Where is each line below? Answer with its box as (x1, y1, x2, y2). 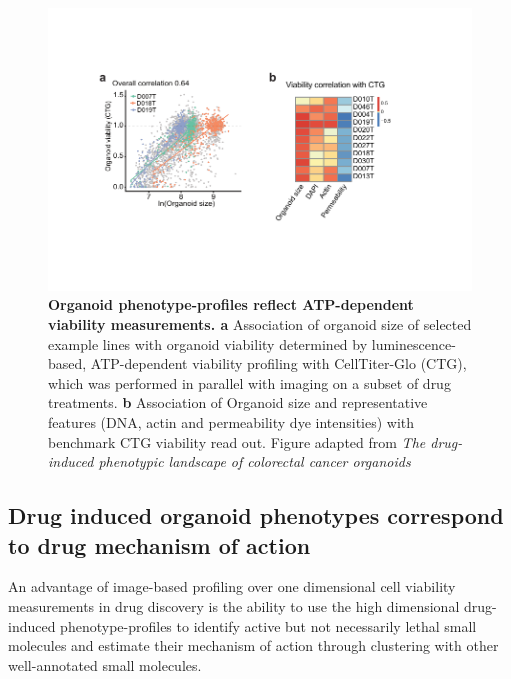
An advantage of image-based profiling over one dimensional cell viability (8, 576, 456, 597)
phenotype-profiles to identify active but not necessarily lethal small (60, 615, 477, 636)
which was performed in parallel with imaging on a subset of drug (48, 372, 451, 393)
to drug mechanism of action (8, 529, 311, 560)
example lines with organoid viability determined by (48, 333, 368, 354)
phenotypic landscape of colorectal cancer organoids (98, 451, 411, 472)
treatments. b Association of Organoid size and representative (48, 392, 428, 413)
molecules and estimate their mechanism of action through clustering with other (8, 635, 499, 656)
